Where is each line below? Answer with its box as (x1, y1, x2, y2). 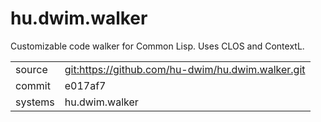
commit (15, 78, 51, 92)
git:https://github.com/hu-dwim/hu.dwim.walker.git (64, 62, 306, 76)
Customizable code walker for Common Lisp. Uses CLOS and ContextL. (10, 40, 305, 52)
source (15, 62, 48, 76)
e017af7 (64, 78, 107, 92)
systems (15, 95, 55, 109)
